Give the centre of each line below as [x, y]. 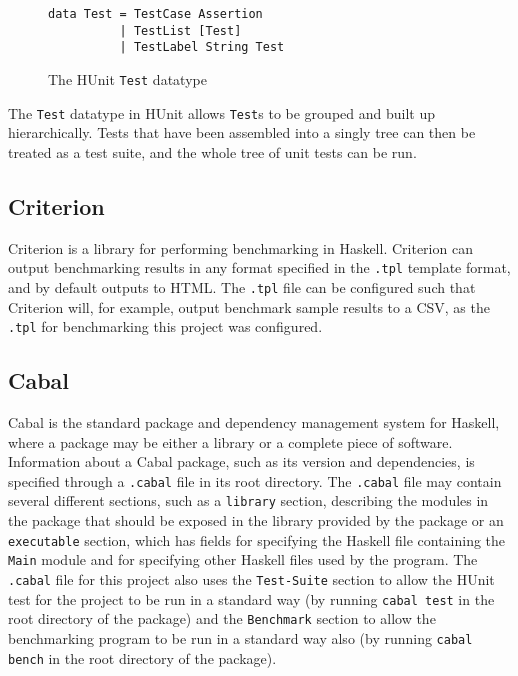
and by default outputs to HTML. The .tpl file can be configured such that [242, 286]
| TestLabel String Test [202, 47]
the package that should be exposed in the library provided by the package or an [256, 520]
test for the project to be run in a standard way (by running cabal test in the [251, 598]
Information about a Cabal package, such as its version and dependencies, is [241, 461]
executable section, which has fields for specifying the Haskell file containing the [257, 539]
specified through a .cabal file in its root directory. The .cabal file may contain [255, 480]
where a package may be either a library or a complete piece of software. [230, 441]
